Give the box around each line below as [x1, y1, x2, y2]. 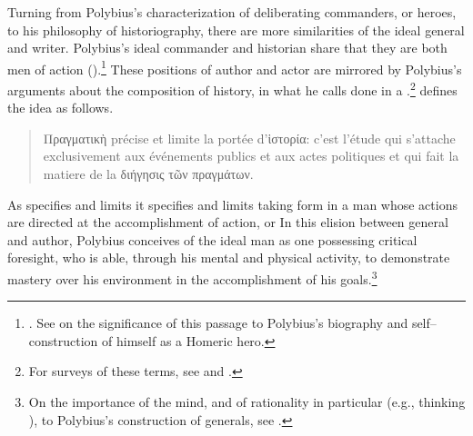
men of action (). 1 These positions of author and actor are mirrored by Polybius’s [7, 56, 462, 78]
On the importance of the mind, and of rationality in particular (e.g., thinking [28, 392, 466, 411]
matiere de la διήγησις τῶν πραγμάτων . [43, 164, 254, 183]
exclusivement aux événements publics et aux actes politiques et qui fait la [43, 146, 459, 165]
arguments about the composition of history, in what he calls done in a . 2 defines [7, 78, 458, 99]
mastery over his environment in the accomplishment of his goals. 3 [7, 267, 377, 288]
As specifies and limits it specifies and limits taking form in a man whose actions [7, 194, 458, 213]
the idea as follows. [7, 98, 114, 117]
